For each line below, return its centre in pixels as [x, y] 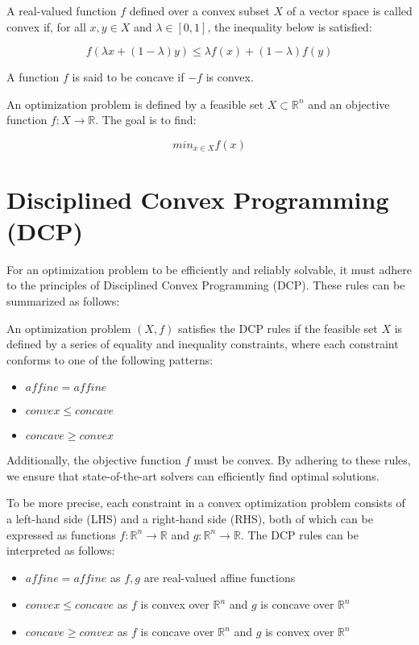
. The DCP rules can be [299, 534]
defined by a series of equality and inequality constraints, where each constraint [203, 344]
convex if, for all [46, 26]
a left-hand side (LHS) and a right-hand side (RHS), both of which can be [190, 519]
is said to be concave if [128, 77]
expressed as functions [61, 534]
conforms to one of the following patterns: [110, 359]
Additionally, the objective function [94, 460]
